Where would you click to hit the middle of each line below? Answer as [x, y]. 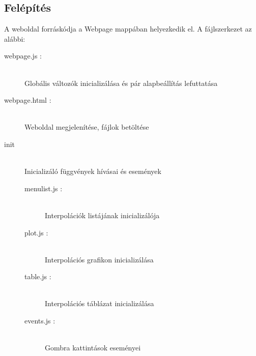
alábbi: [15, 38]
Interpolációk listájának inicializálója [102, 215]
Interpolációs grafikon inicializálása [99, 259]
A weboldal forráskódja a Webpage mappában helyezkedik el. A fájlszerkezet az [128, 29]
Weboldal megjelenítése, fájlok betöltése [87, 127]
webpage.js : [23, 56]
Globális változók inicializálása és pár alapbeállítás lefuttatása [121, 83]
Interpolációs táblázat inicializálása [99, 303]
